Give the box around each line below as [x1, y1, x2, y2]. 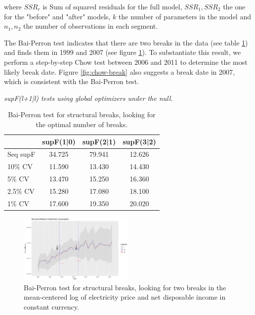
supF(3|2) [123, 136, 156, 146]
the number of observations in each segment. [23, 21, 158, 31]
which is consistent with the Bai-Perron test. [4, 76, 139, 87]
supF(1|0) [42, 136, 76, 146]
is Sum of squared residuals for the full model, [42, 1, 182, 11]
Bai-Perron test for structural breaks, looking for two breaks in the [24, 282, 226, 292]
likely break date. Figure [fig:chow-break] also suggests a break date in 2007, [4, 66, 235, 77]
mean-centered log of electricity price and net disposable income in [24, 292, 226, 302]
